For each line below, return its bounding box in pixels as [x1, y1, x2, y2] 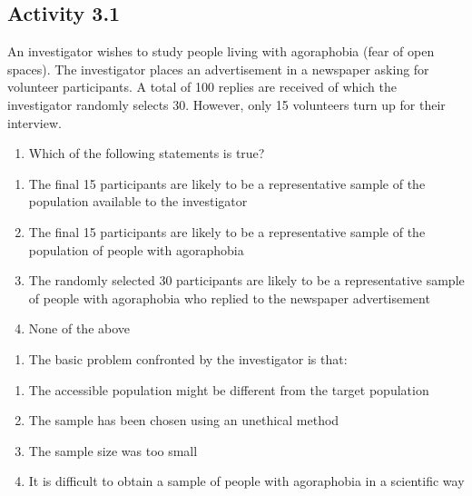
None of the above [28, 319, 131, 338]
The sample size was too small [28, 441, 198, 460]
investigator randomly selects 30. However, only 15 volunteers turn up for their [7, 94, 446, 114]
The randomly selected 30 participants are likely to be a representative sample [28, 271, 465, 290]
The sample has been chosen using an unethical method [28, 411, 339, 430]
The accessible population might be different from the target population [28, 380, 429, 399]
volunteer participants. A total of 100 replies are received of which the [7, 77, 397, 96]
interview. [7, 113, 62, 132]
